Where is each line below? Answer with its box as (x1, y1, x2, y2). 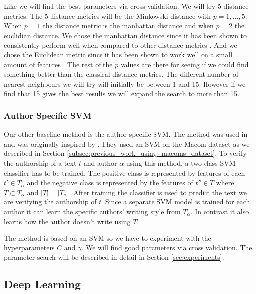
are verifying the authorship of (4, 196, 97, 207)
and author (83, 157, 117, 168)
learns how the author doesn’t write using (4, 216, 131, 226)
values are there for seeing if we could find (120, 59, 249, 69)
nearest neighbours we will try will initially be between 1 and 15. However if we (4, 78, 246, 89)
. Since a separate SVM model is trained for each (101, 196, 250, 207)
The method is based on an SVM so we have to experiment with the (4, 233, 211, 243)
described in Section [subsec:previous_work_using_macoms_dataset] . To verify (4, 148, 247, 158)
